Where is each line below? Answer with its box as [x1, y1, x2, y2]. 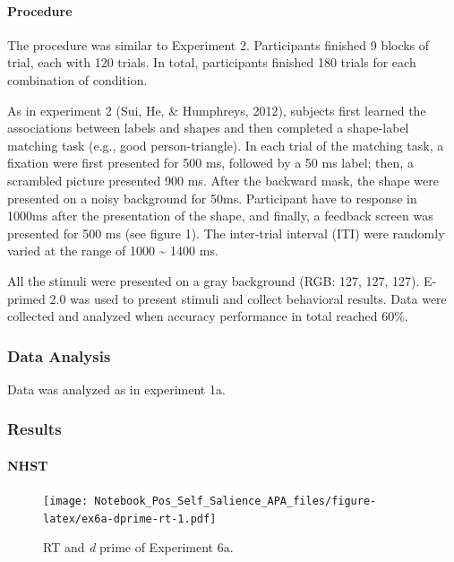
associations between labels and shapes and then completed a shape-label [7, 118, 409, 137]
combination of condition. [7, 70, 148, 89]
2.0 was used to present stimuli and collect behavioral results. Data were [49, 289, 447, 307]
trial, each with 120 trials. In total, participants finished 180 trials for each [7, 53, 416, 72]
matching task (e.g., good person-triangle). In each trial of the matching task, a [7, 135, 444, 154]
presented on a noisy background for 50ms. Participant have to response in [7, 188, 417, 207]
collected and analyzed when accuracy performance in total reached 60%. [7, 307, 408, 325]
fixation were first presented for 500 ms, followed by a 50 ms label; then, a [7, 153, 414, 172]
